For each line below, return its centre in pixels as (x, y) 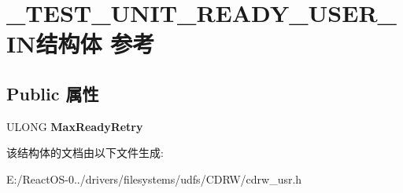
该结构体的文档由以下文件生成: (85, 153)
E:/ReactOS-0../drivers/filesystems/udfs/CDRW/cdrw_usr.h (154, 178)
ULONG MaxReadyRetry (75, 126)
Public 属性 (53, 93)
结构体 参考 (95, 44)
